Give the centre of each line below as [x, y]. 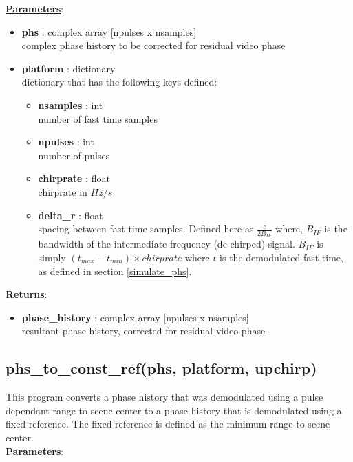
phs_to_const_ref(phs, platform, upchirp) [161, 368]
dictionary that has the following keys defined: [119, 82]
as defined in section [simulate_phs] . [115, 271]
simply [52, 257]
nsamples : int [71, 104]
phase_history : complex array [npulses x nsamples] [135, 317]
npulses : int [66, 142]
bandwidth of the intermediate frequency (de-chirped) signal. [167, 244]
